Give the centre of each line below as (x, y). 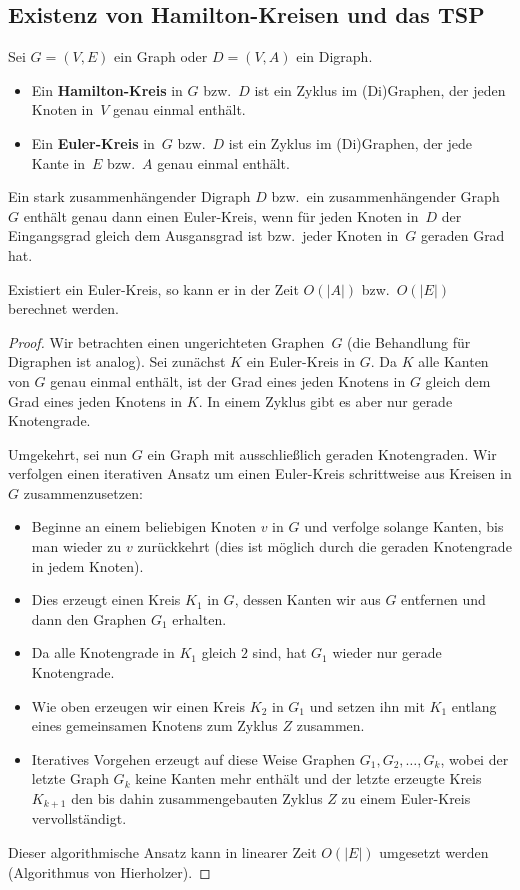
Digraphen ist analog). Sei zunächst (117, 361)
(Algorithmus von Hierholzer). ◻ (109, 871)
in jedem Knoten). (87, 565)
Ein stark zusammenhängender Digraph (129, 196)
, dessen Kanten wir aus (307, 599)
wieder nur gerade (387, 652)
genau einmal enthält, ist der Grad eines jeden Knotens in (228, 380)
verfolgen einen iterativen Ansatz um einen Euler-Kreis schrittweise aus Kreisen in (260, 473)
